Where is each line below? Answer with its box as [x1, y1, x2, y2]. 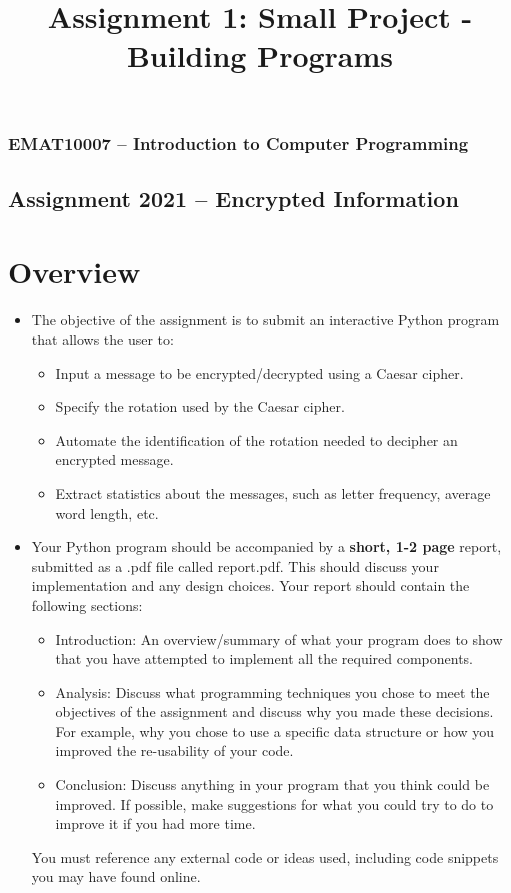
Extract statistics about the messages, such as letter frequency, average [55, 482, 491, 503]
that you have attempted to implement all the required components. [55, 648, 474, 669]
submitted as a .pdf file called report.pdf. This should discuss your [31, 555, 439, 576]
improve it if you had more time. [55, 813, 256, 834]
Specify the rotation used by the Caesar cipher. [55, 396, 345, 417]
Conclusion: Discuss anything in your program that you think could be [55, 774, 490, 795]
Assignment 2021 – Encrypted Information [8, 182, 459, 213]
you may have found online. [31, 866, 201, 887]
